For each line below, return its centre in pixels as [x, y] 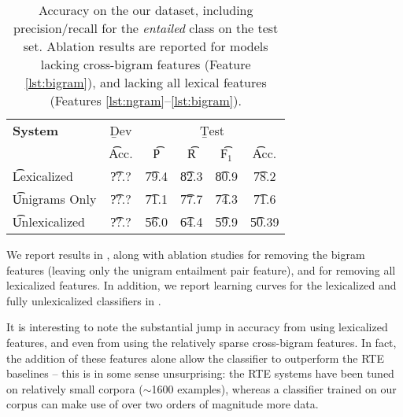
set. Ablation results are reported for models [146, 46]
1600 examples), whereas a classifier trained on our [274, 388]
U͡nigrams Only [55, 199]
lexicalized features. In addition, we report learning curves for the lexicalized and [201, 285]
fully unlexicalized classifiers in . [84, 300]
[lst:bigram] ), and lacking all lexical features [146, 82]
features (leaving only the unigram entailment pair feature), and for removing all [201, 269]
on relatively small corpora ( [75, 388]
